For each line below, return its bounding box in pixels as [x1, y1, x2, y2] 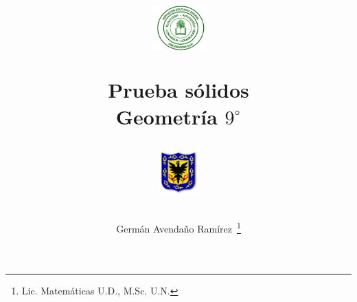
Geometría [115, 102, 218, 130]
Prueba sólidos [108, 75, 249, 103]
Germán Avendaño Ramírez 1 [116, 219, 241, 235]
